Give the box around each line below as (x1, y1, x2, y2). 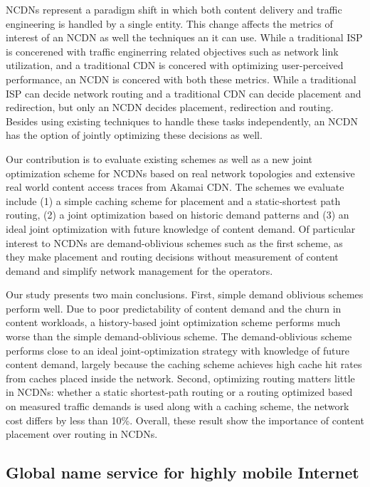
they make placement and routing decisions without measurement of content (6, 249, 339, 264)
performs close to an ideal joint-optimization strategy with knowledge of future (6, 342, 350, 357)
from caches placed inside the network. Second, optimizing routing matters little (6, 370, 355, 385)
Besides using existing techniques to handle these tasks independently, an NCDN (6, 113, 358, 128)
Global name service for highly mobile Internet (6, 461, 359, 483)
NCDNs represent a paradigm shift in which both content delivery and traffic (6, 2, 342, 16)
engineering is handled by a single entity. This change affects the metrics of (6, 16, 333, 31)
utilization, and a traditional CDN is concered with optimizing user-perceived (6, 58, 344, 73)
